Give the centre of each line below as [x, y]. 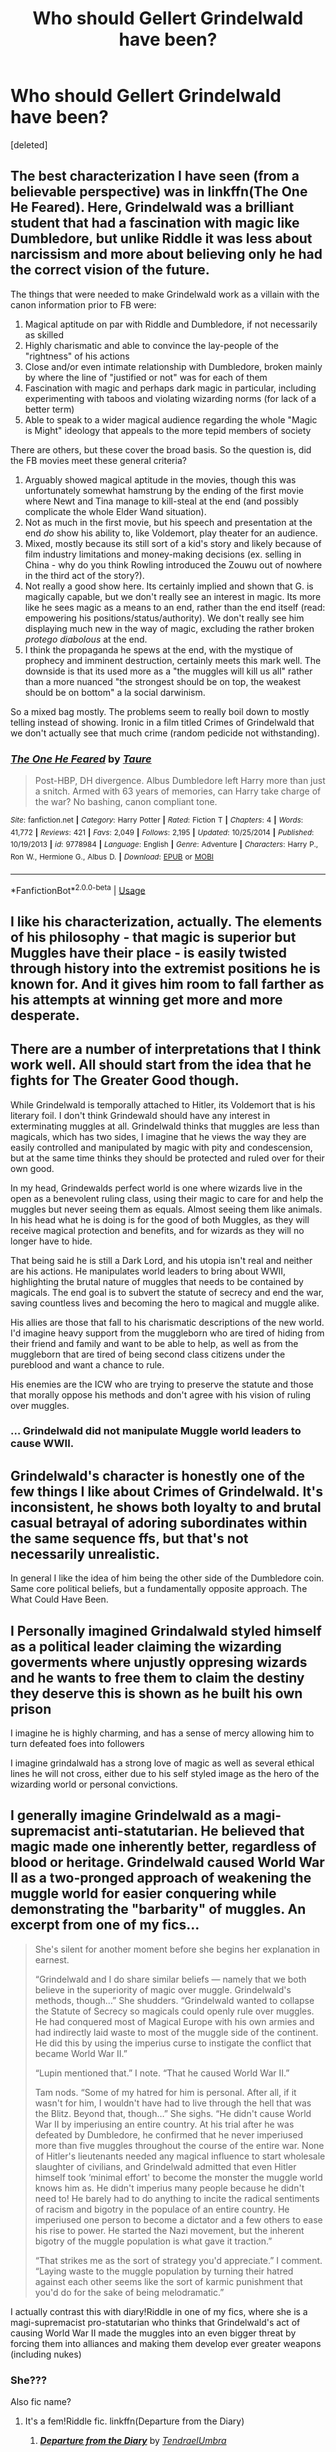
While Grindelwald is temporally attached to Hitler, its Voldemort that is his [163, 1104]
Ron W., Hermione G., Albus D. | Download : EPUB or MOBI [112, 857]
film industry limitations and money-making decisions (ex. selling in [163, 554]
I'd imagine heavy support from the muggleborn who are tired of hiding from [167, 1333]
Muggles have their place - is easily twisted [148, 952]
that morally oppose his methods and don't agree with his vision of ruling [161, 1394]
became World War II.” [81, 2053]
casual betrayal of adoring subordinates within [159, 1522]
